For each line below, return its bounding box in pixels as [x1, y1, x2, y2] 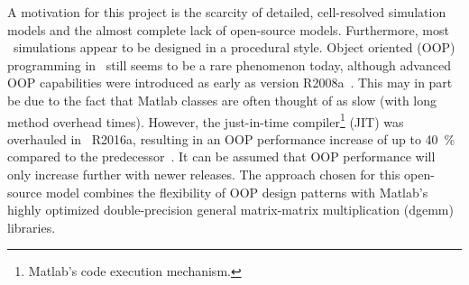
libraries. [7, 217, 56, 236]
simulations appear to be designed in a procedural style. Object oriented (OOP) [13, 38, 455, 57]
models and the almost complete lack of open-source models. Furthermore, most [7, 20, 449, 39]
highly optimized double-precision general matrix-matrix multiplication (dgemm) [7, 200, 454, 219]
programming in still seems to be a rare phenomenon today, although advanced [7, 55, 451, 74]
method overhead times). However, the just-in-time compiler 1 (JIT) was [7, 109, 404, 131]
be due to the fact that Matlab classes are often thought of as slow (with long [7, 90, 437, 109]
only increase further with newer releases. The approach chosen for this [7, 165, 400, 183]
